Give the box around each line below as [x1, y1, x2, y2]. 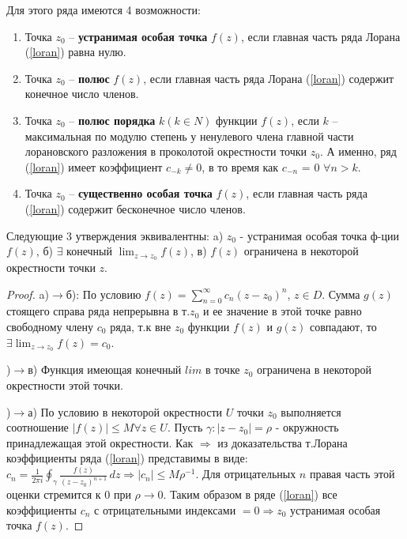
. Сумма [322, 285, 360, 302]
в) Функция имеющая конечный [28, 361, 182, 378]
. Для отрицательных [195, 465, 296, 482]
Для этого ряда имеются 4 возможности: [6, 2, 201, 17]
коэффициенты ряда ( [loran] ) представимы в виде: [6, 450, 248, 466]
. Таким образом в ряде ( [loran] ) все [163, 486, 337, 503]
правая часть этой [309, 465, 395, 482]
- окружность [275, 419, 339, 435]
